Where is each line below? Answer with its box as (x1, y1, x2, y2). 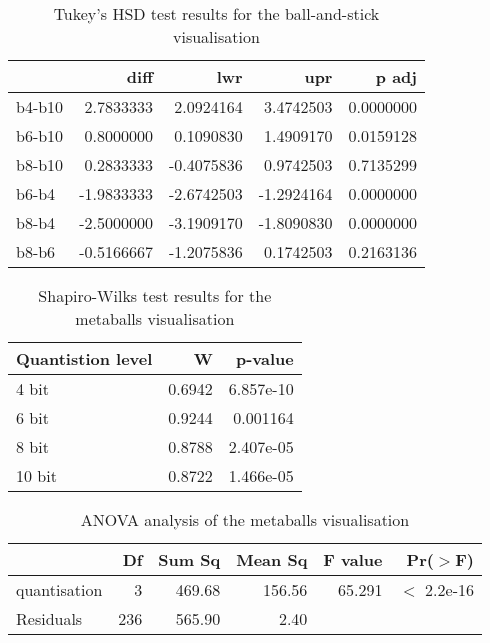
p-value (235, 347, 294, 370)
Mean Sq (236, 548, 308, 571)
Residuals (16, 607, 83, 630)
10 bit (16, 464, 57, 487)
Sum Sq (158, 548, 221, 571)
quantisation (16, 578, 103, 601)
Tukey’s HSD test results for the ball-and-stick (53, 2, 380, 25)
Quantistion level (16, 347, 153, 370)
